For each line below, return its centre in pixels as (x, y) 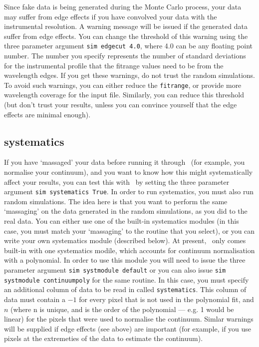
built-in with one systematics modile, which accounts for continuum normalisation (129, 250)
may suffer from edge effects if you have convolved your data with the (111, 16)
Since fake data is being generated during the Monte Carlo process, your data (123, 6)
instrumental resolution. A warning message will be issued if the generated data (126, 26)
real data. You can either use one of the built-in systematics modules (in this (122, 221)
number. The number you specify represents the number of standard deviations (125, 56)
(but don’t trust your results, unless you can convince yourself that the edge (121, 105)
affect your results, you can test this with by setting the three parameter (117, 181)
